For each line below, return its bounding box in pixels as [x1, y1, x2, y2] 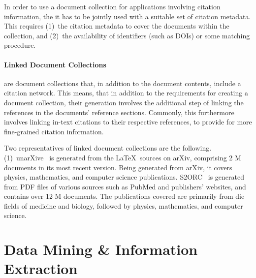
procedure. [4, 40, 36, 50]
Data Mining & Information [4, 239, 198, 259]
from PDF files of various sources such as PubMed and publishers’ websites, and [4, 181, 246, 191]
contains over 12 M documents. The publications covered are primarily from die [4, 191, 245, 201]
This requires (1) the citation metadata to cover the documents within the [4, 21, 229, 31]
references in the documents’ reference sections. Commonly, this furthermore [4, 107, 234, 117]
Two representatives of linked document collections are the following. [4, 143, 212, 153]
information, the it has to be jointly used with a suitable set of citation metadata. [4, 11, 251, 21]
